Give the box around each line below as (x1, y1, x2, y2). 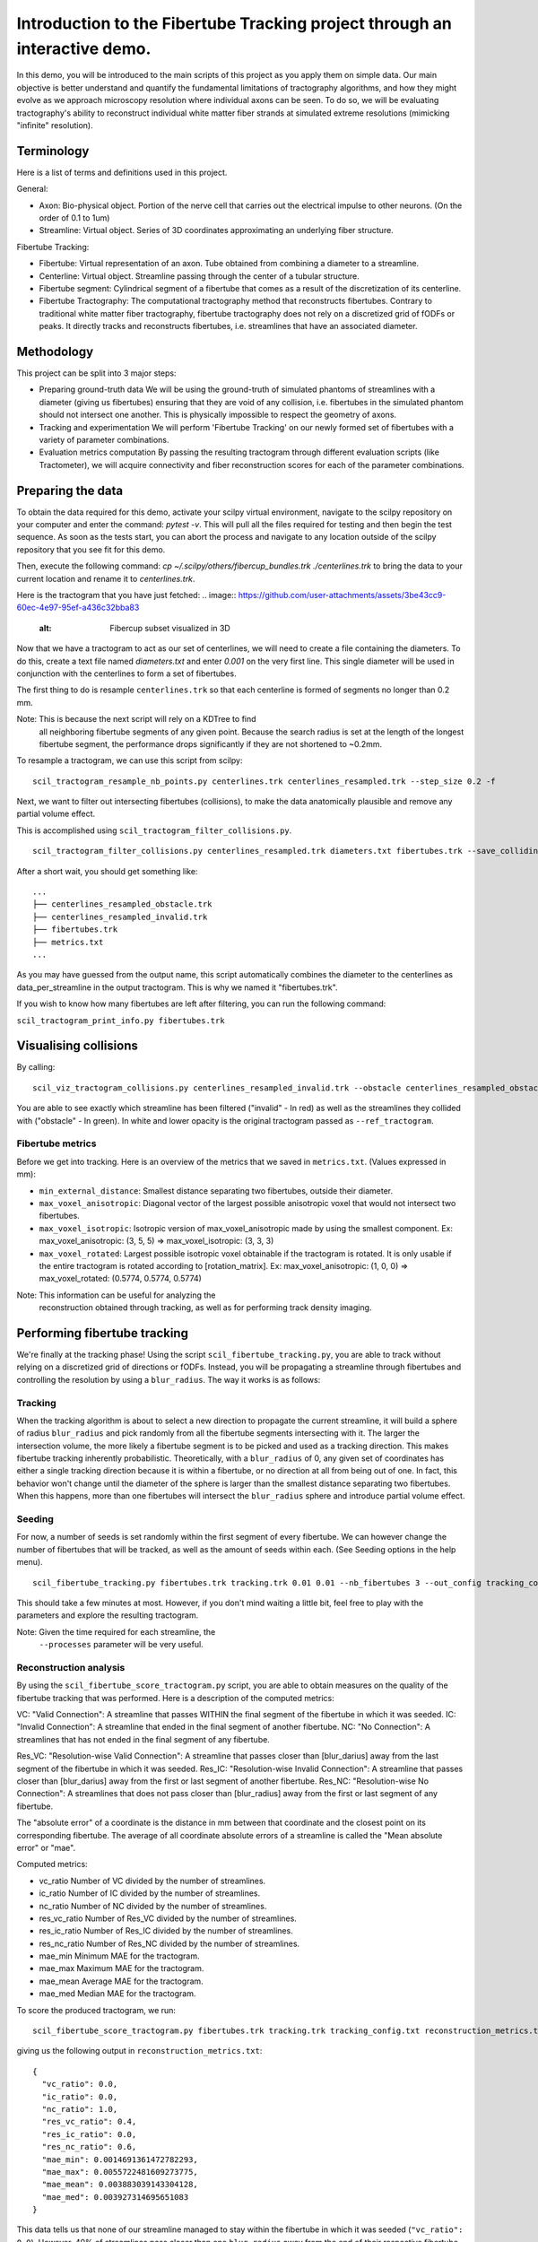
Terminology (16, 143, 90, 159)
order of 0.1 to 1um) (39, 212, 110, 223)
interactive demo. (16, 39, 152, 58)
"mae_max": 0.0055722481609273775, (41, 2167, 199, 2177)
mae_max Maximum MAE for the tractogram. (39, 1963, 204, 1974)
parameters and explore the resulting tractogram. (16, 1610, 199, 1621)
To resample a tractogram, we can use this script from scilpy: (16, 755, 243, 766)
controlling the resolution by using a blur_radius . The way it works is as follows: (16, 1374, 321, 1385)
